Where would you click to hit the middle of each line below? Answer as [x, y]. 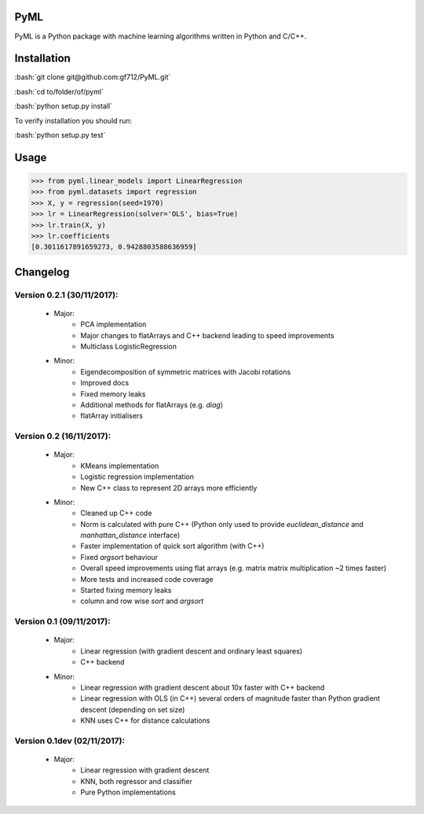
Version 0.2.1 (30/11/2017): [66, 295]
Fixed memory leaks [113, 394]
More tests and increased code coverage [147, 579]
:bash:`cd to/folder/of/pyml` [59, 91]
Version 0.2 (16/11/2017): [63, 436]
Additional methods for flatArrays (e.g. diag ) [152, 405]
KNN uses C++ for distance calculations [145, 720]
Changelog [42, 272]
